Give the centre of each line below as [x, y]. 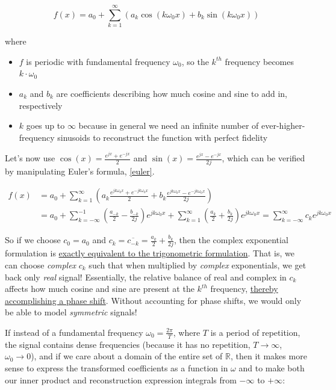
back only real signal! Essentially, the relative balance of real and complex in [146, 277]
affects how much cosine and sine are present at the [100, 289]
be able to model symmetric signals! [71, 312]
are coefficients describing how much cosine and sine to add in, [172, 93]
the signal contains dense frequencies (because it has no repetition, [128, 344]
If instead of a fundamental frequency [74, 332]
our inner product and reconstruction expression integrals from [121, 379]
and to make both [272, 368]
